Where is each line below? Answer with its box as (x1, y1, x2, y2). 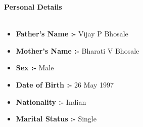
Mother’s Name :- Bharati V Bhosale (16, 45, 139, 56)
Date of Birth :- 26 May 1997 (16, 79, 114, 90)
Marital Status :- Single (16, 113, 97, 124)
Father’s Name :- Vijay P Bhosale (16, 28, 128, 39)
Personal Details (4, 2, 62, 12)
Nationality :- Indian (16, 96, 86, 107)
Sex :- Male (16, 62, 54, 73)
